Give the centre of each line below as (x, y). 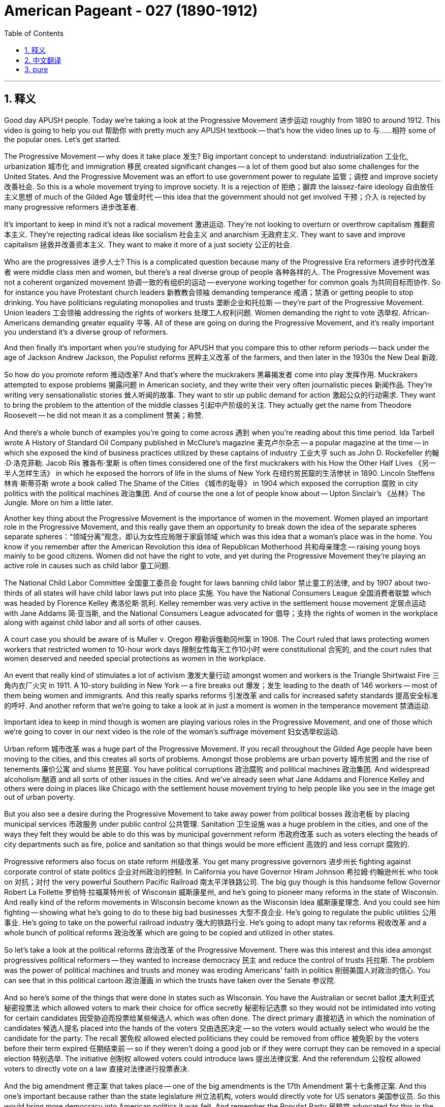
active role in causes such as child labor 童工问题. (87, 565)
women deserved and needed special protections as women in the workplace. (135, 658)
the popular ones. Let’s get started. (62, 139)
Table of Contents (34, 33)
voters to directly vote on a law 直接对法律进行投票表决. (97, 1068)
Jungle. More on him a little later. (59, 502)
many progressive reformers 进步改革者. (71, 207)
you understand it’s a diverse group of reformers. (86, 332)
